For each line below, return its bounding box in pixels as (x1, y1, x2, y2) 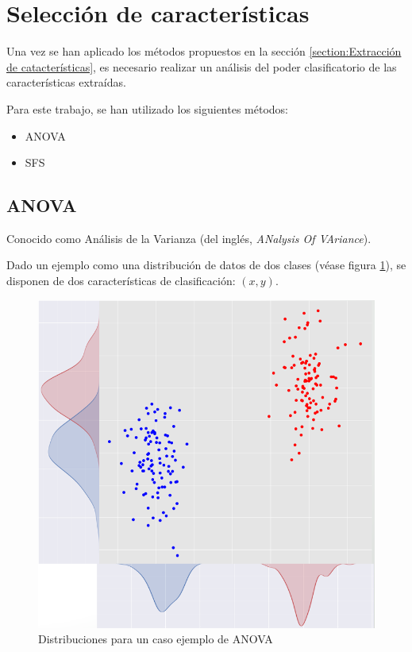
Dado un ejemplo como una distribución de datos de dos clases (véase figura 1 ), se (6, 257, 406, 273)
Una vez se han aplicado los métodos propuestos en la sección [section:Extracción (6, 43, 402, 60)
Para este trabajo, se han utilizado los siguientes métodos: (6, 100, 288, 117)
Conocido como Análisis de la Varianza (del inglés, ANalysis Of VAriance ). (6, 230, 372, 246)
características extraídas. (6, 74, 126, 91)
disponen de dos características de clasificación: (6, 272, 236, 289)
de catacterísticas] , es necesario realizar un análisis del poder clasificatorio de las (6, 58, 397, 75)
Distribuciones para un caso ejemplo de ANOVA (38, 631, 273, 647)
